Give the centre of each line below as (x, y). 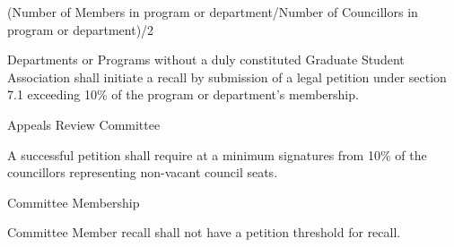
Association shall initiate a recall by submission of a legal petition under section (227, 77)
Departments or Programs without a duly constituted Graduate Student (206, 60)
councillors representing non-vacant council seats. (143, 172)
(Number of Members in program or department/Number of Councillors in (213, 12)
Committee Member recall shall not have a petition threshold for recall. (204, 232)
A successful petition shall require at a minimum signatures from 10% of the (217, 154)
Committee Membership (74, 202)
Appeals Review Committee (84, 124)
